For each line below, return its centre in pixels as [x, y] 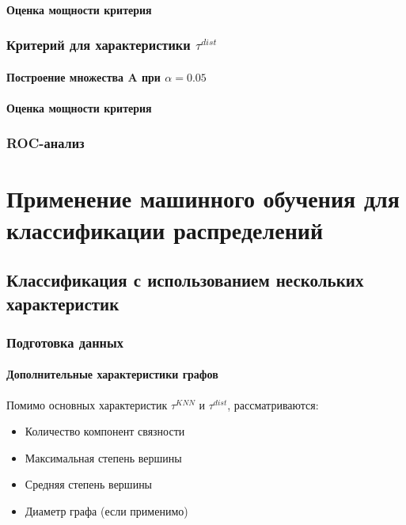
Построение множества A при [83, 76]
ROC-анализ [46, 143]
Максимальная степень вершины [103, 457]
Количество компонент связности [105, 431]
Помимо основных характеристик [87, 404]
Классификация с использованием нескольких [185, 280]
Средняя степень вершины [89, 484]
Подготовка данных [65, 342]
